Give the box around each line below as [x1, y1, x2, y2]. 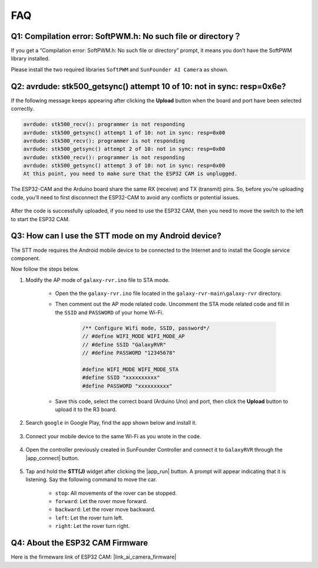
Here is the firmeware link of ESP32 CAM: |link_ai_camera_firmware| [11, 553, 177, 560]
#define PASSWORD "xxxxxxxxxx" [82, 382, 173, 389]
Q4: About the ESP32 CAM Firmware [11, 538, 148, 548]
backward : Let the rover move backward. [55, 506, 156, 513]
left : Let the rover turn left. [55, 514, 124, 521]
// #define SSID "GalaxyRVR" [82, 341, 167, 348]
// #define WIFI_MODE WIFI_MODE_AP [82, 333, 185, 340]
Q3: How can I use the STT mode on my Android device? [11, 231, 222, 241]
